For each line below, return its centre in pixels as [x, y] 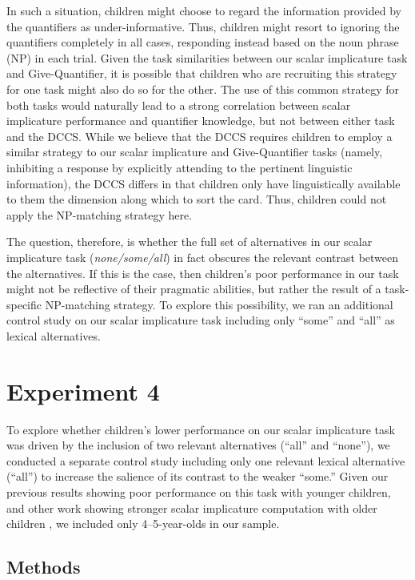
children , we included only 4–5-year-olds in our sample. [143, 524]
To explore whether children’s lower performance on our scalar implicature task [201, 429]
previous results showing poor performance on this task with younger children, [199, 491]
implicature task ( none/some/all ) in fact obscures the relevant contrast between [203, 257]
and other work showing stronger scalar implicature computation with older [192, 507]
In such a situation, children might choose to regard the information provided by [204, 10]
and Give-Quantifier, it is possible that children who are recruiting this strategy [202, 73]
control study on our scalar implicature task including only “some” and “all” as [201, 320]
